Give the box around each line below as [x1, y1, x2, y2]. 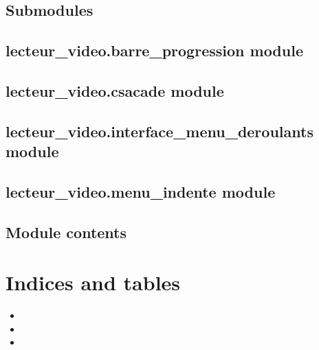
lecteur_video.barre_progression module [5, 40, 303, 61]
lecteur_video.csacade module [5, 80, 224, 101]
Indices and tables [5, 268, 181, 296]
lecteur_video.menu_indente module [5, 180, 276, 202]
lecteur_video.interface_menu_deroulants [5, 120, 313, 141]
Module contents [5, 221, 127, 242]
